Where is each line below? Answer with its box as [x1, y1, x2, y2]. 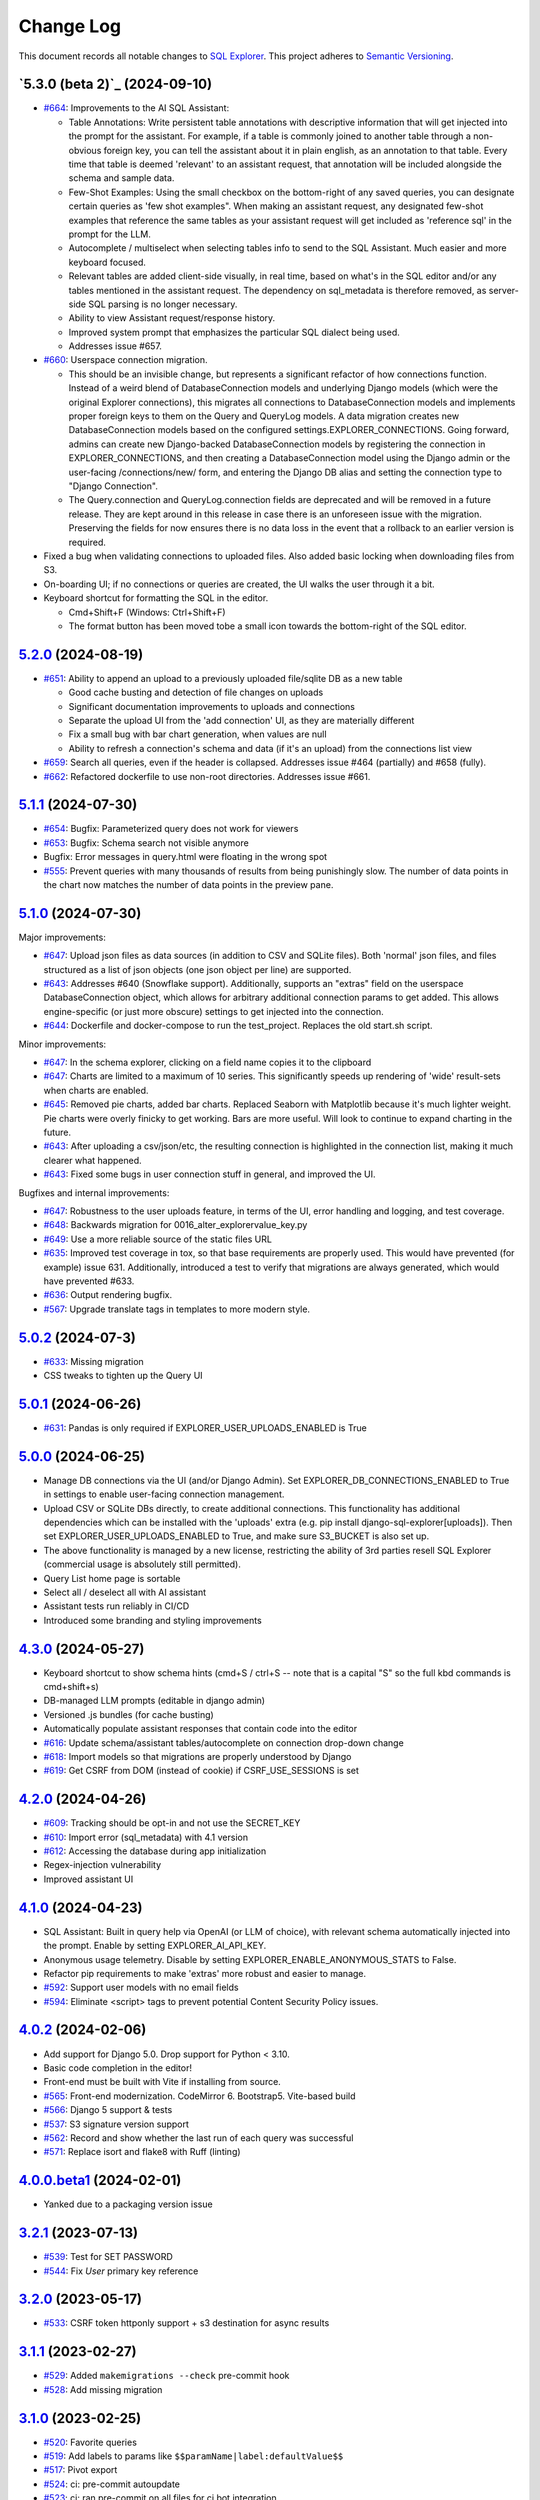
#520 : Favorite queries [43, 2436, 137, 2448]
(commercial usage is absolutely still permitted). [43, 1558, 242, 1570]
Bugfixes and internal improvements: [18, 1186, 170, 1199]
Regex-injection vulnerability [43, 1859, 162, 1871]
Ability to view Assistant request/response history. [68, 312, 276, 324]
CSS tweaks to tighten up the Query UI [43, 1369, 204, 1381]
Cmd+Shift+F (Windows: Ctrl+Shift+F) [68, 606, 226, 618]
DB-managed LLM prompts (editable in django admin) [43, 1695, 265, 1707]
